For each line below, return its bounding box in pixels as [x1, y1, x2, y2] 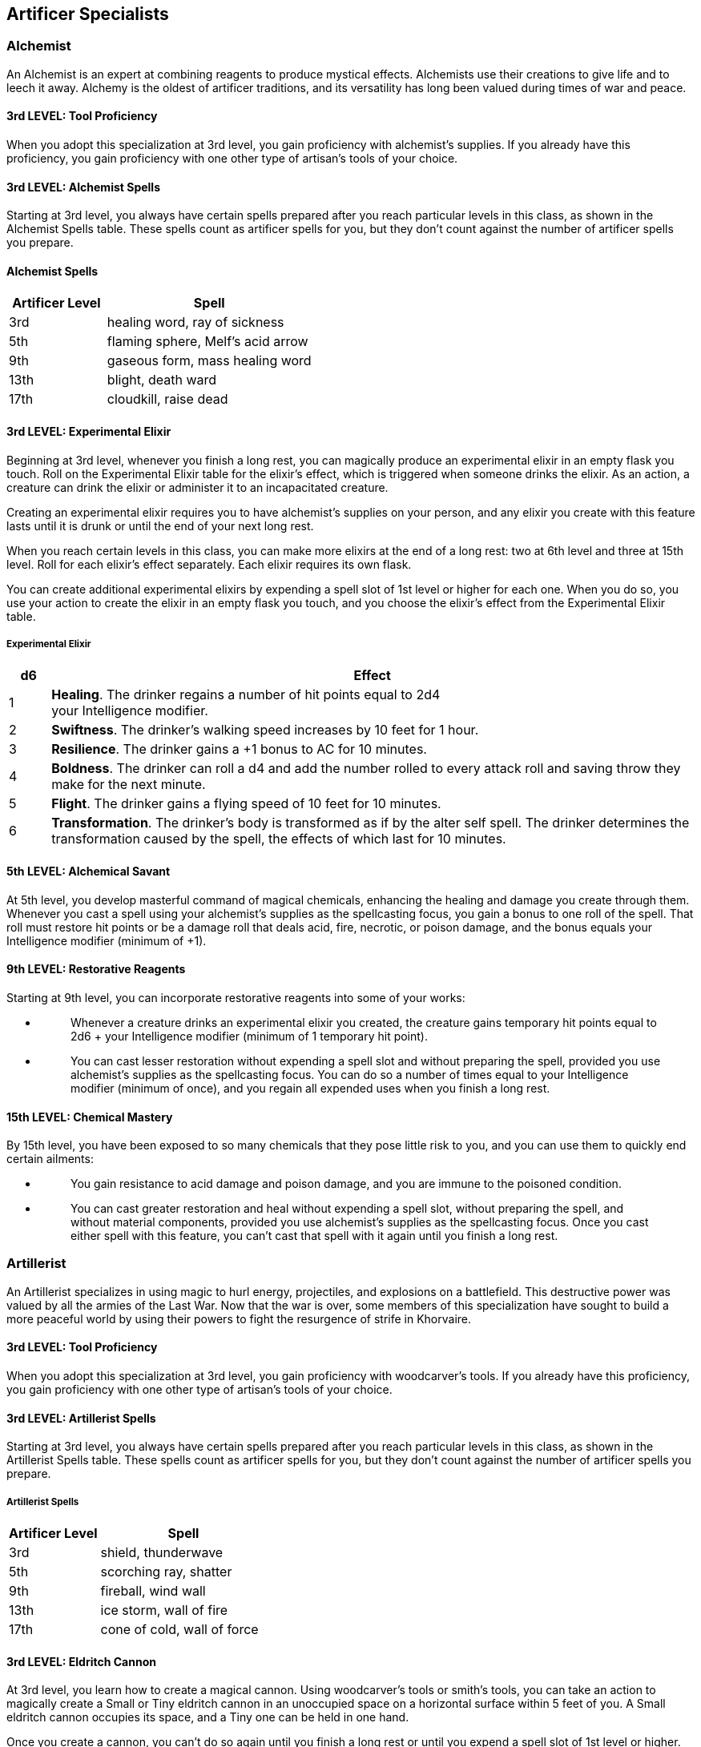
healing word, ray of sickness [107, 314, 284, 331]
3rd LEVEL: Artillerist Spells [6, 1411, 156, 1425]
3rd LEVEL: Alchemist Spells [6, 179, 160, 194]
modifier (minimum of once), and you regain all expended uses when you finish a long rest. [71, 1081, 550, 1095]
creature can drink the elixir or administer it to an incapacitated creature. [6, 480, 389, 494]
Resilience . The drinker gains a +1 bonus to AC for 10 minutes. [51, 741, 427, 758]
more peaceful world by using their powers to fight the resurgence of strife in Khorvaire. [6, 1311, 472, 1326]
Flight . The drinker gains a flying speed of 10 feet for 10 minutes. [51, 795, 441, 812]
